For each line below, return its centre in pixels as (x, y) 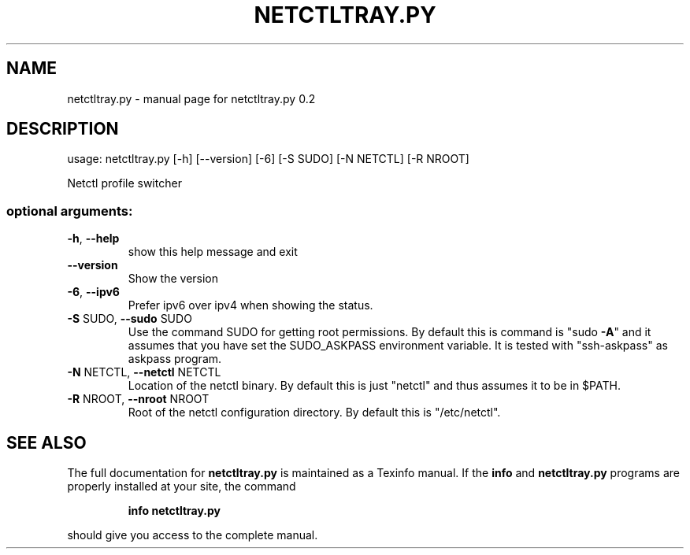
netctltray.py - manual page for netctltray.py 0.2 (191, 98)
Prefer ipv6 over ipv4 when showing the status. (250, 305)
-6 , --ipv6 (93, 292)
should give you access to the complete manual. (193, 535)
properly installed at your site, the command (182, 487)
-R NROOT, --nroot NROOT (138, 399)
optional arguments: (70, 211)
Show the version (173, 279)
